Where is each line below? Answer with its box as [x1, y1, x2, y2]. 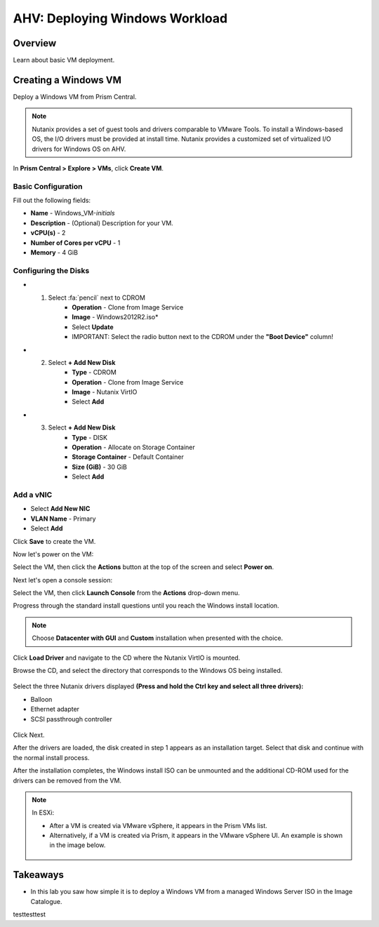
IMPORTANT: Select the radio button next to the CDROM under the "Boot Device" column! [72, 333, 333, 341]
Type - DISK [72, 433, 108, 441]
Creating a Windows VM [13, 74, 122, 86]
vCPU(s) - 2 [30, 229, 66, 237]
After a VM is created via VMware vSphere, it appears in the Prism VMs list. [49, 821, 268, 829]
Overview [13, 37, 57, 49]
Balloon [30, 695, 53, 703]
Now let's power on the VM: [13, 549, 94, 558]
